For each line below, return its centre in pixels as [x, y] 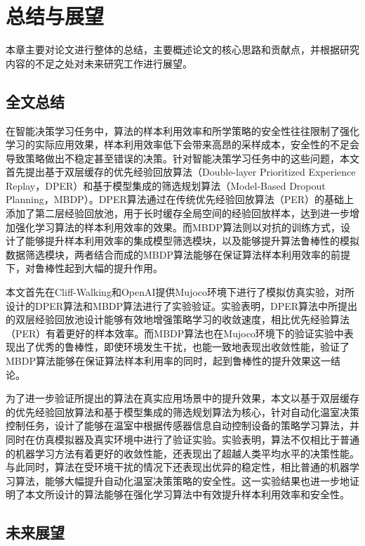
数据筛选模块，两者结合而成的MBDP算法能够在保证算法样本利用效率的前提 [178, 254]
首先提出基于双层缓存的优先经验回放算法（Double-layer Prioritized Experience [181, 172]
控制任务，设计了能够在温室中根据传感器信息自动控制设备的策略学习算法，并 [182, 425]
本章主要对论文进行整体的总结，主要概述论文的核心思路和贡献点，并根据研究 [182, 50]
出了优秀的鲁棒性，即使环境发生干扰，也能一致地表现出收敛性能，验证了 [182, 347]
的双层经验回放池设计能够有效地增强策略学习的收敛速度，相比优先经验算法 [178, 319]
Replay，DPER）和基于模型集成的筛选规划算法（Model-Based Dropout [166, 185]
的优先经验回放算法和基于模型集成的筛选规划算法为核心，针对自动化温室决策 [182, 411]
